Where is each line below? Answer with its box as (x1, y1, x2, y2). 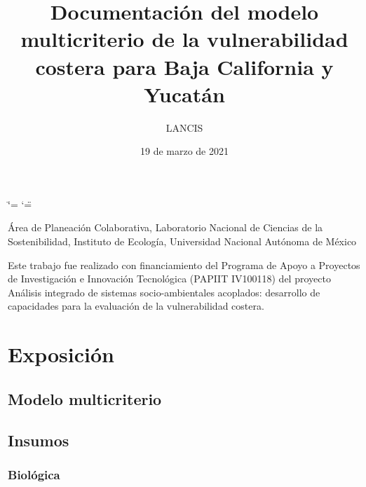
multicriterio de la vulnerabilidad (20, 25, 348, 53)
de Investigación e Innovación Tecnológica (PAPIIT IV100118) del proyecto (8, 271, 331, 286)
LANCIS (165, 120, 203, 135)
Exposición (8, 340, 114, 369)
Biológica (8, 465, 60, 483)
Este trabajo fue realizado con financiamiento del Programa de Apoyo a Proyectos (8, 257, 360, 272)
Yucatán (144, 79, 225, 108)
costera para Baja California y (35, 52, 334, 81)
